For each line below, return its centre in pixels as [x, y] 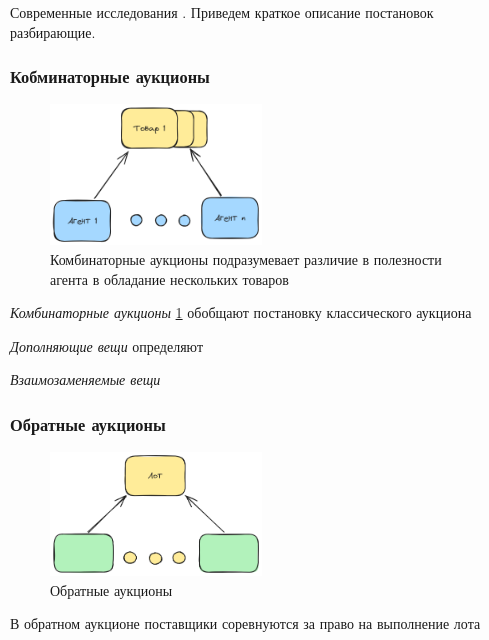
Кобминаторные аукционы [110, 76]
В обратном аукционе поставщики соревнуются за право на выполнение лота [245, 623]
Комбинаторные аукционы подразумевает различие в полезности [246, 259]
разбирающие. [53, 31]
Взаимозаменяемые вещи [85, 379]
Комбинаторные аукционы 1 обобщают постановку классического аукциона [241, 312]
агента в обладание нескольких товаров [169, 278]
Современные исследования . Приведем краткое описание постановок [222, 12]
